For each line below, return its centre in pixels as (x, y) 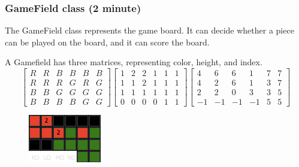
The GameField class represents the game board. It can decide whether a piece (149, 30)
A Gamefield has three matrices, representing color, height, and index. (134, 62)
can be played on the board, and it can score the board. (107, 42)
